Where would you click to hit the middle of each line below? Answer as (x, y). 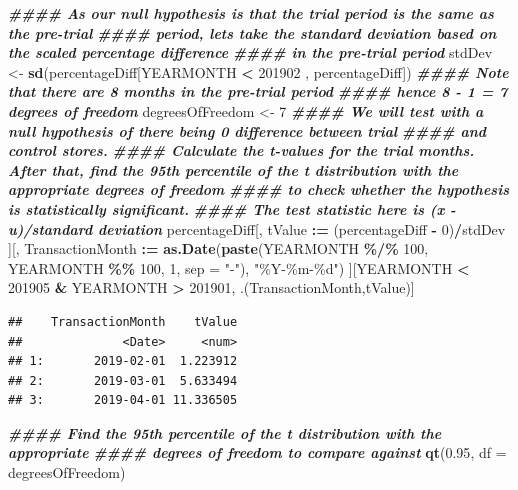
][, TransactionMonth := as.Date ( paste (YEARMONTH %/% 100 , (218, 248)
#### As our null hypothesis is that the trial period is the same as (251, 13)
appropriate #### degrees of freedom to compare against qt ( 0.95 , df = (257, 452)
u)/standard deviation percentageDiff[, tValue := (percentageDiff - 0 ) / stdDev (257, 228)
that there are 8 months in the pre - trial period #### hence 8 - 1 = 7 (258, 91)
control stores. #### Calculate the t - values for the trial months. (241, 150)
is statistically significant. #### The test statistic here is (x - (232, 208)
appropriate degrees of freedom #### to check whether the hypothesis (258, 189)
